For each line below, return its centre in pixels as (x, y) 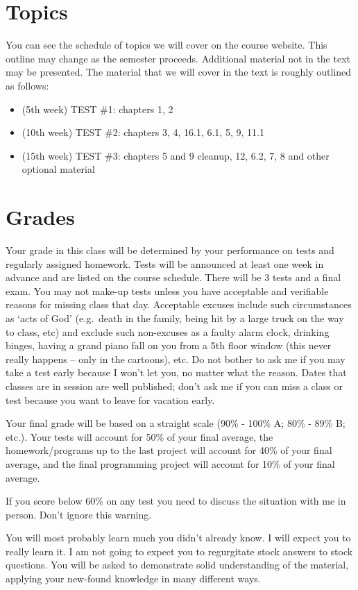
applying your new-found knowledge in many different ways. (133, 579)
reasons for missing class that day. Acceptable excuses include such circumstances (179, 304)
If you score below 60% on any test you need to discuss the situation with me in (176, 501)
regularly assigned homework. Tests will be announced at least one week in (165, 263)
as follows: (27, 85)
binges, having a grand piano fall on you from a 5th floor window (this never (169, 345)
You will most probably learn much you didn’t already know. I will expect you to (178, 538)
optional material (58, 169)
